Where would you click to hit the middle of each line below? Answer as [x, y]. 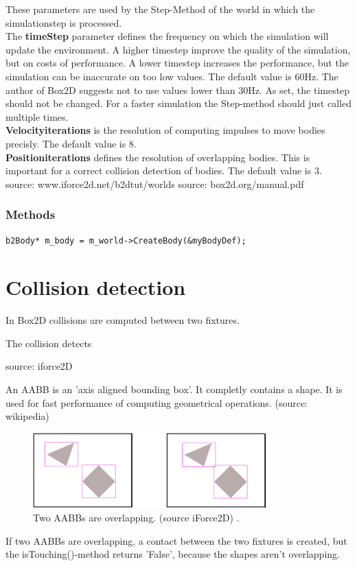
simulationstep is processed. [64, 22]
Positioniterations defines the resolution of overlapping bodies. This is [158, 157]
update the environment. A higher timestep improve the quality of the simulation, [178, 49]
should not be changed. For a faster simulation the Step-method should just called [178, 103]
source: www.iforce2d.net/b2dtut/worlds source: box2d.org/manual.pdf [155, 184]
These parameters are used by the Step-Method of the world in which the [160, 9]
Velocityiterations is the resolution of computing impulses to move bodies [165, 130]
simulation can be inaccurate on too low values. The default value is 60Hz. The [172, 76]
